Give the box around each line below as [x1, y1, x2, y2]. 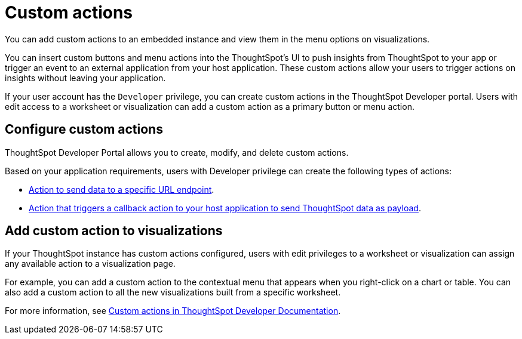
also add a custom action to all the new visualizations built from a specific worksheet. [5, 287, 341, 298]
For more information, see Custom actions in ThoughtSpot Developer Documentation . [5, 306, 341, 316]
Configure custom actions [5, 122, 163, 137]
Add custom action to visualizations [5, 223, 223, 239]
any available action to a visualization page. [5, 258, 176, 269]
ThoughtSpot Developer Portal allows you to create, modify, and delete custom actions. [5, 147, 349, 158]
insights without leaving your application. [5, 72, 166, 83]
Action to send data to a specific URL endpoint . [29, 184, 214, 195]
